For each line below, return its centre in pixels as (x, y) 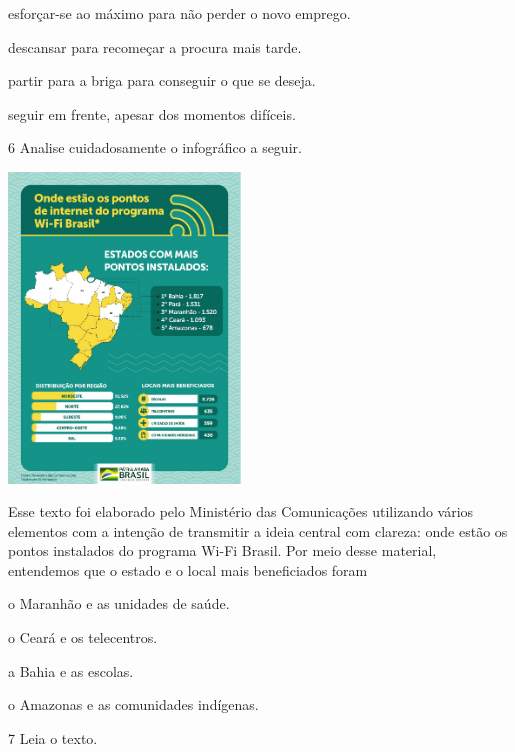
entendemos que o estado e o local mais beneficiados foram (188, 569)
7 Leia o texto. (53, 737)
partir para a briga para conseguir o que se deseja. (162, 80)
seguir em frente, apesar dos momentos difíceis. (152, 113)
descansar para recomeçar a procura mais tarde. (155, 46)
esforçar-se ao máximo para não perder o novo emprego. (179, 13)
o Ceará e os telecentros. (83, 637)
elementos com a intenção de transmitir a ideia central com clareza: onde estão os (258, 530)
